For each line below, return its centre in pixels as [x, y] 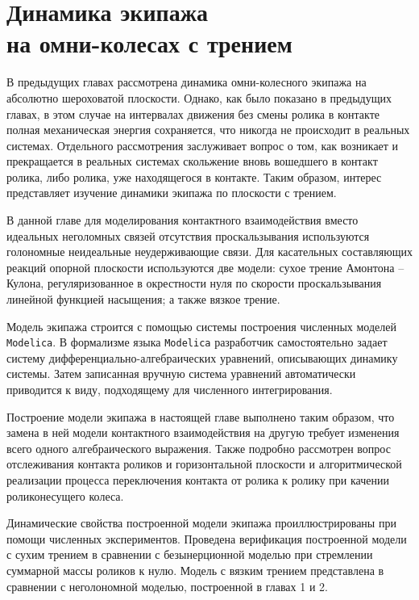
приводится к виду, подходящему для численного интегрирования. [170, 390]
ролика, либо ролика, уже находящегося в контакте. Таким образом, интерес [194, 176]
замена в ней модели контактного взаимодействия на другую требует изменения [203, 432]
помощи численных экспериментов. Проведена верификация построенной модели [207, 538]
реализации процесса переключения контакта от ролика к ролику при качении [198, 480]
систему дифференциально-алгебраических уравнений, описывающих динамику [202, 357]
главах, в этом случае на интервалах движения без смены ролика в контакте [193, 113]
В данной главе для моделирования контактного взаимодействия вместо [183, 220]
